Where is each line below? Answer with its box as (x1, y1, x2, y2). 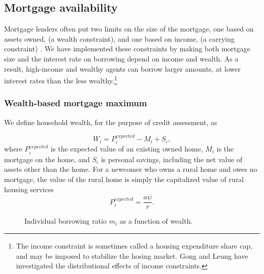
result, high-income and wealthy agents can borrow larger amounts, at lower (4, 63, 241, 74)
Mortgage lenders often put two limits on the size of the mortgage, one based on (4, 23, 254, 34)
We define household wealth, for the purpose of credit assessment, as (4, 116, 217, 127)
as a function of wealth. (119, 216, 193, 226)
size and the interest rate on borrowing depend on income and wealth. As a (4, 53, 239, 64)
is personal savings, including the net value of (101, 154, 243, 164)
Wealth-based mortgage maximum (4, 97, 147, 109)
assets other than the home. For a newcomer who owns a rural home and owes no (4, 164, 257, 174)
